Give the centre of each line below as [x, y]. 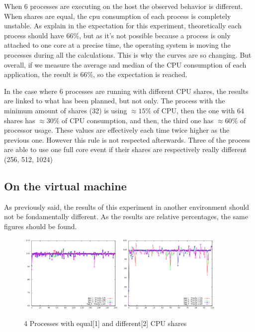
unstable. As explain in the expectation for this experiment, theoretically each [123, 26]
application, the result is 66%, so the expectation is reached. [96, 74]
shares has [20, 120]
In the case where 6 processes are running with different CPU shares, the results [126, 91]
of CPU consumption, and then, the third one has [138, 120]
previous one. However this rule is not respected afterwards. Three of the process [127, 139]
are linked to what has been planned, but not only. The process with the [115, 101]
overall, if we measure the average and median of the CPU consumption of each [125, 64]
